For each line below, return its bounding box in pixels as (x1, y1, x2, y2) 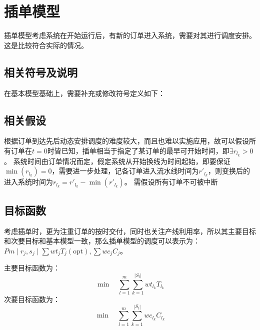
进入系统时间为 (4, 176, 53, 187)
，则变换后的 (208, 165, 250, 176)
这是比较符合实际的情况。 (4, 39, 88, 50)
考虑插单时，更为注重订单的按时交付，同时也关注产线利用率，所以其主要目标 (4, 225, 256, 236)
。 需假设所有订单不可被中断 (124, 176, 218, 187)
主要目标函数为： (4, 262, 60, 273)
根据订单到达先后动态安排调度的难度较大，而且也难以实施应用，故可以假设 (4, 135, 249, 146)
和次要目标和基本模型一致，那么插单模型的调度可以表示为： (4, 235, 200, 246)
